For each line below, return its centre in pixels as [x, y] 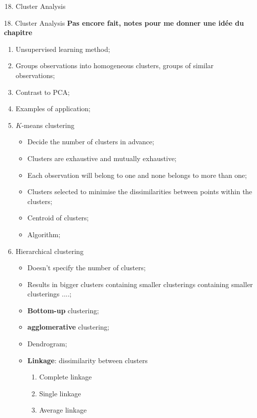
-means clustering [48, 125]
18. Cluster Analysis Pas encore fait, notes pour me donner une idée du [124, 22]
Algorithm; [44, 234]
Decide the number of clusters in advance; [91, 142]
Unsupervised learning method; [63, 49]
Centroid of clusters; [58, 218]
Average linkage [63, 410]
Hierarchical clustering [49, 251]
